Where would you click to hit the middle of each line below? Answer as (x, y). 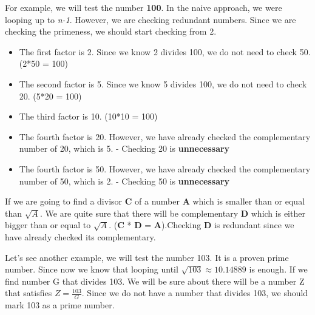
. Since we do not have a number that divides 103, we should (195, 293)
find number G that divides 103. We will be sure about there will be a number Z (155, 281)
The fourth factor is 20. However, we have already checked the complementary (165, 136)
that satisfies (29, 293)
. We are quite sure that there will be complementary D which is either (172, 213)
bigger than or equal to (48, 225)
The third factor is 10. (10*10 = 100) (88, 116)
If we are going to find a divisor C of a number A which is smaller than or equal (155, 201)
